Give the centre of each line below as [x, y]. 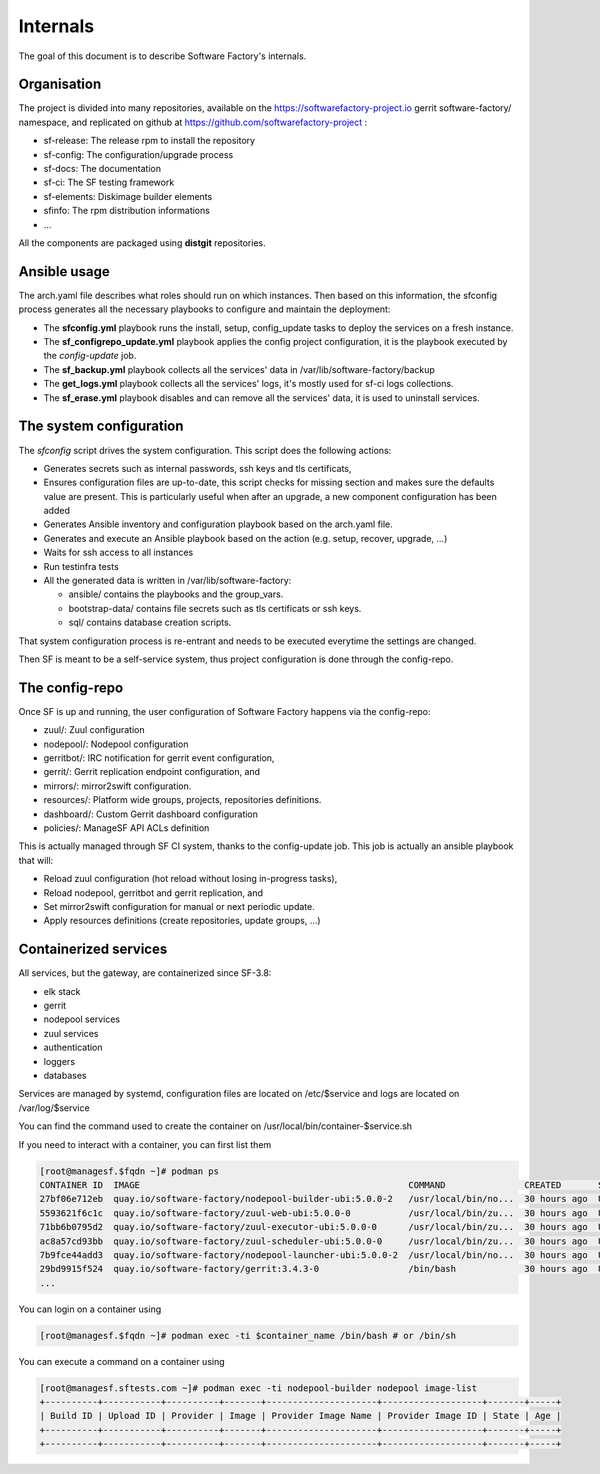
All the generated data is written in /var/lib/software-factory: [167, 581]
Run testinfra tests [81, 566]
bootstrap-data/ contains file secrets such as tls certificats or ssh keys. [215, 608]
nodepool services [81, 1019]
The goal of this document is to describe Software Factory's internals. [162, 56]
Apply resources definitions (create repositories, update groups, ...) [182, 921]
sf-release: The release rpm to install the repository [149, 141]
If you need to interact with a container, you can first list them [145, 1144]
